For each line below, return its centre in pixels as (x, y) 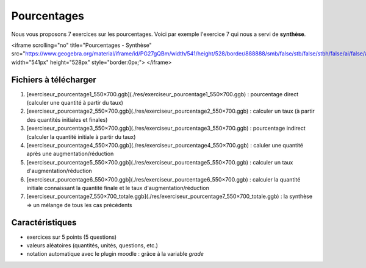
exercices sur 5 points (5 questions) (72, 237)
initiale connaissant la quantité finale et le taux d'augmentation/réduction (118, 188)
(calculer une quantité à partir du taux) (75, 103)
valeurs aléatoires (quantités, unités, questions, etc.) (92, 245)
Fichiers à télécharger (54, 79)
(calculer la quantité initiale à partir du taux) (81, 136)
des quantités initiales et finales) (67, 119)
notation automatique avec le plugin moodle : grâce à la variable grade (115, 254)
